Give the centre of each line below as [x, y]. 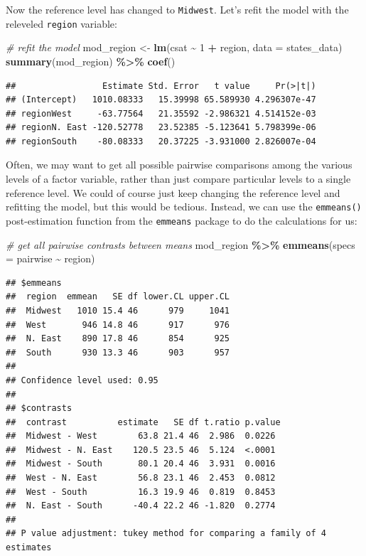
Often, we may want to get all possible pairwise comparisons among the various [179, 165]
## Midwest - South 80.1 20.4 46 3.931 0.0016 [141, 464]
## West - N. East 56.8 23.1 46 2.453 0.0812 [141, 478]
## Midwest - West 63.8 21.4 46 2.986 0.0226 [141, 436]
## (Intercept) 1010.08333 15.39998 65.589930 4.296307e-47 [161, 100]
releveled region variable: [61, 23]
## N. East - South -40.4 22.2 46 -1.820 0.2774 [141, 506]
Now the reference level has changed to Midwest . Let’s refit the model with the [177, 9]
